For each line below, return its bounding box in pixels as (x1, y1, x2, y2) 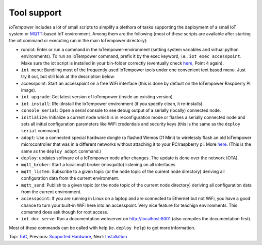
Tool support (9, 7, 62, 18)
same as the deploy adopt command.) (21, 148, 101, 154)
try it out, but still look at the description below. (21, 74, 115, 79)
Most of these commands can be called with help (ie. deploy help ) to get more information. (9, 225, 196, 230)
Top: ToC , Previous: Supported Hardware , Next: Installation (9, 234, 127, 240)
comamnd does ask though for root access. (21, 209, 109, 215)
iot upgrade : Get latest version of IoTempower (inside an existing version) (21, 94, 173, 100)
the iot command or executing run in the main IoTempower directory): (9, 38, 148, 44)
